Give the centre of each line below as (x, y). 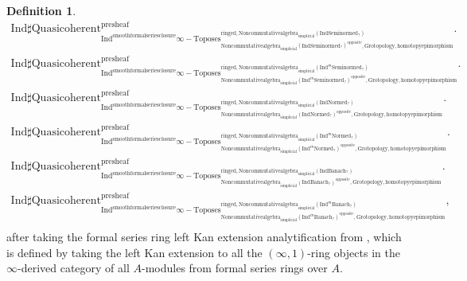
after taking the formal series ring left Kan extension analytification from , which (204, 237)
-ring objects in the (354, 252)
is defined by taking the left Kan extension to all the (134, 252)
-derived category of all (74, 268)
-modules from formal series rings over (235, 268)
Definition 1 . (41, 10)
